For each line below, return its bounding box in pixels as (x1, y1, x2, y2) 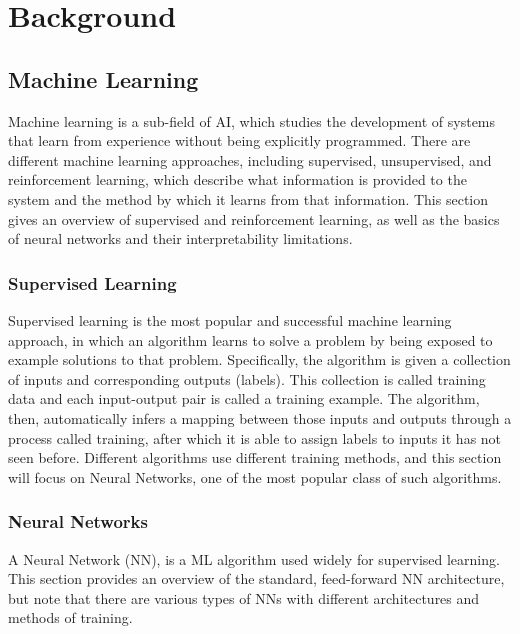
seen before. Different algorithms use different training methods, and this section (8, 447, 502, 468)
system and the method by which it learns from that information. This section (8, 188, 489, 209)
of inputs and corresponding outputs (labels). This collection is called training (8, 368, 486, 389)
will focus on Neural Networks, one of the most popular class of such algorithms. (8, 466, 502, 487)
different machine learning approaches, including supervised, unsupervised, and (8, 149, 492, 170)
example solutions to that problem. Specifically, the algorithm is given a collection (8, 349, 511, 370)
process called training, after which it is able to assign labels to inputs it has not (8, 427, 502, 448)
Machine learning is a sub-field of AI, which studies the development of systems (8, 110, 496, 131)
